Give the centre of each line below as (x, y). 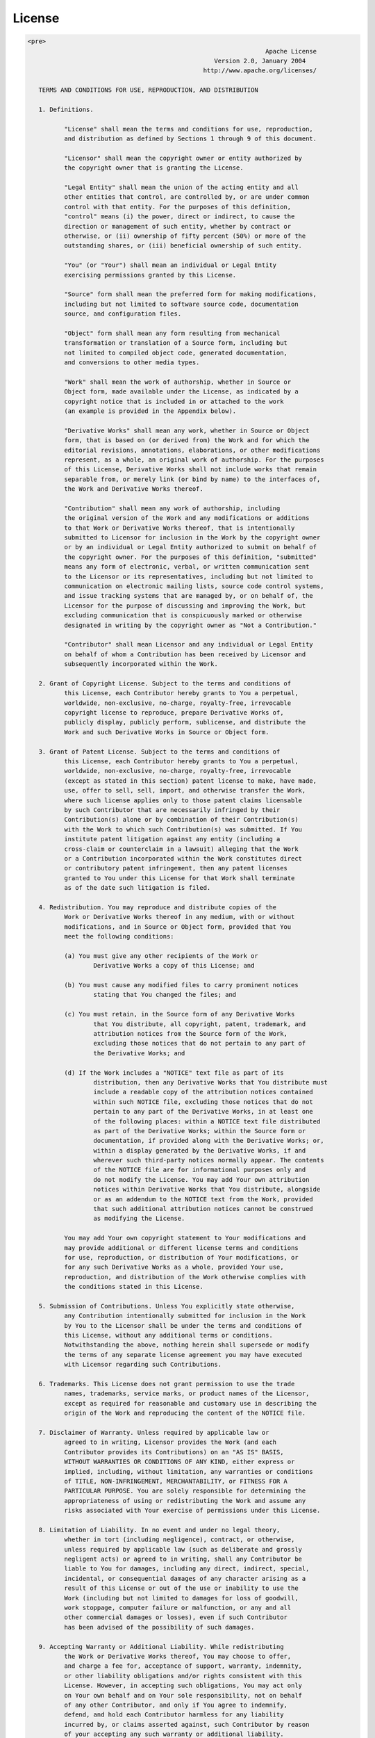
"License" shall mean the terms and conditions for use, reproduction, (189, 129)
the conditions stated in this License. (134, 1287)
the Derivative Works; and (139, 1053)
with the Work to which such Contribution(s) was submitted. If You (183, 829)
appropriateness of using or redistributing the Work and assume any (185, 1501)
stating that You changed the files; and (165, 995)
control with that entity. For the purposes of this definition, (177, 206)
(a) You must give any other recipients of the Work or (161, 956)
